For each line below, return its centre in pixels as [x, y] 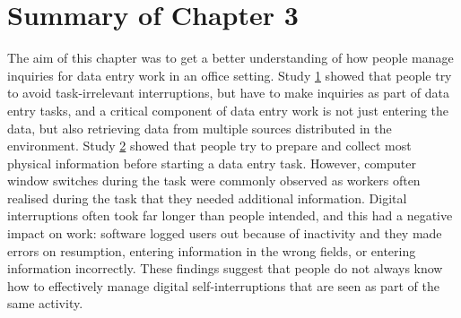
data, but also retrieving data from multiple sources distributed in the [200, 128]
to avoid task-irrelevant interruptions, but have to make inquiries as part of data [228, 93]
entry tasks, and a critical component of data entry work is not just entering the [228, 110]
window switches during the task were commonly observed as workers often [214, 180]
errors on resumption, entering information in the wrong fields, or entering [212, 250]
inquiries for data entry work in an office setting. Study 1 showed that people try [230, 75]
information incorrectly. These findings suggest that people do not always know [225, 268]
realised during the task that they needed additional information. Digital [207, 198]
